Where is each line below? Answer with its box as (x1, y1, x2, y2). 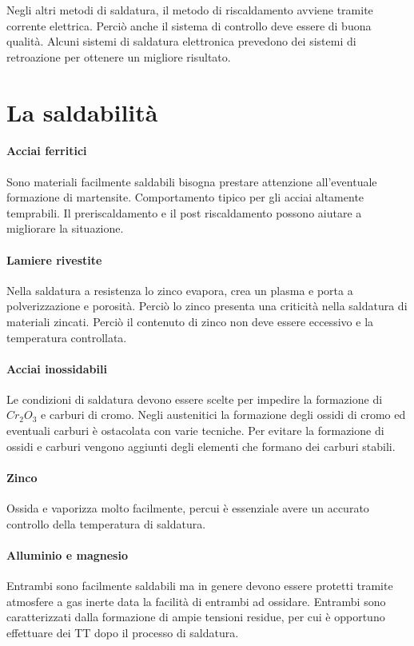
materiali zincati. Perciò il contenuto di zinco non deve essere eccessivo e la (6, 313, 374, 329)
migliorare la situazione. (6, 220, 124, 237)
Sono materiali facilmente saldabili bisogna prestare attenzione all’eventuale (6, 173, 377, 189)
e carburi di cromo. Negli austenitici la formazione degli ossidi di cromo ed (41, 406, 406, 423)
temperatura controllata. (6, 329, 127, 345)
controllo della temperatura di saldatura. (6, 515, 206, 532)
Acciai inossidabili (6, 360, 107, 377)
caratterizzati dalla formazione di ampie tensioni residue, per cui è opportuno (6, 608, 385, 625)
